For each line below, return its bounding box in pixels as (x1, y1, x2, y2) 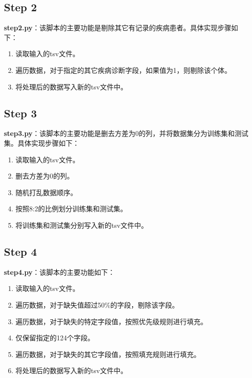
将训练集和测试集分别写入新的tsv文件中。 (15, 220, 148, 230)
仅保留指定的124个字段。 (15, 333, 94, 343)
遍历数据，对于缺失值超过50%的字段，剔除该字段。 (15, 299, 179, 310)
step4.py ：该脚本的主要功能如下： (4, 267, 115, 277)
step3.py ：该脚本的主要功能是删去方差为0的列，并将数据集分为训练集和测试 (4, 128, 249, 138)
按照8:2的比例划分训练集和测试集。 (15, 203, 127, 214)
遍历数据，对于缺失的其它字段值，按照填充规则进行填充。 (15, 349, 201, 359)
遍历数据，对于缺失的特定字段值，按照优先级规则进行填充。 (15, 316, 207, 326)
